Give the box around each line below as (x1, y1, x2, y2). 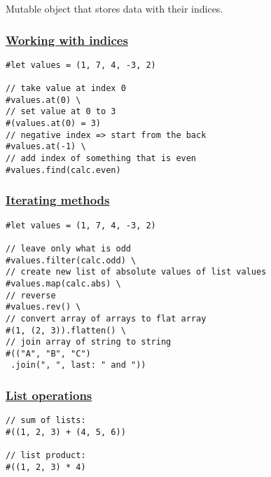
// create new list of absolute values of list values (6, 267, 267, 277)
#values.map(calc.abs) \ (6, 278, 121, 289)
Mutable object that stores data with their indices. (6, 1, 223, 15)
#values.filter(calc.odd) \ (6, 255, 137, 265)
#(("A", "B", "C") (6, 348, 91, 359)
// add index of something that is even (6, 153, 197, 164)
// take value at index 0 (6, 83, 126, 94)
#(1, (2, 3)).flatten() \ (6, 325, 126, 336)
